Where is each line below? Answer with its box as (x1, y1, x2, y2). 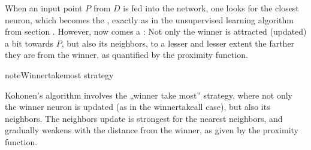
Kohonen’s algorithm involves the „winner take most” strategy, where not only (5, 88, 292, 101)
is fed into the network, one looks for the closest (123, 2, 299, 14)
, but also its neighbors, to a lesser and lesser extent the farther (61, 36, 295, 49)
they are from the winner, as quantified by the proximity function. (5, 48, 248, 61)
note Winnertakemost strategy (5, 68, 114, 81)
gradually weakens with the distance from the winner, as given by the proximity (5, 124, 298, 136)
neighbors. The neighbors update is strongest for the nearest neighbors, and (5, 112, 283, 124)
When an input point (5, 2, 83, 14)
